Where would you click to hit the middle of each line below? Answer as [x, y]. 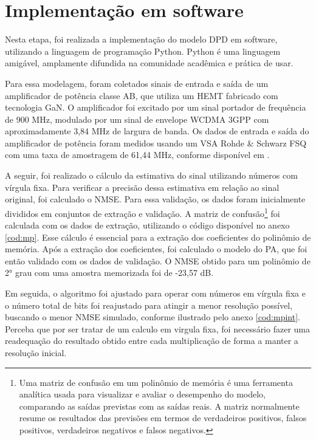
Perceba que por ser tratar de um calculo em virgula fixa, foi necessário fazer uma [157, 328]
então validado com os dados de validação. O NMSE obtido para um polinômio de [158, 260]
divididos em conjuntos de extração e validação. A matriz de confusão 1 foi [143, 212]
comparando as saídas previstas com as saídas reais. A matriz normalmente [159, 406]
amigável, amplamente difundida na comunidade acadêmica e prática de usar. [149, 63]
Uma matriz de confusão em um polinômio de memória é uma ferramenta [156, 382]
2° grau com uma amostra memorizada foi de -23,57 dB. [109, 273]
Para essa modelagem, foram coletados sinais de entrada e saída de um [137, 83]
